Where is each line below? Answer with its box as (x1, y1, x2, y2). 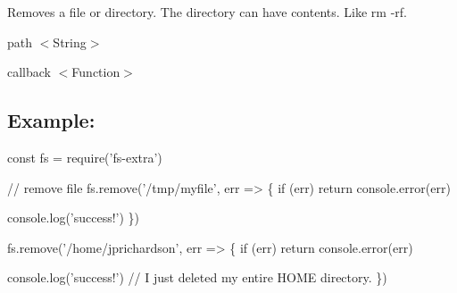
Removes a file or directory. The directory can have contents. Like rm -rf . (7, 3, 408, 21)
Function (71, 63, 120, 81)
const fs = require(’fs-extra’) (7, 147, 162, 166)
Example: (7, 106, 96, 134)
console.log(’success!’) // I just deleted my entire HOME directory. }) (7, 268, 387, 287)
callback (7, 63, 51, 81)
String (53, 32, 87, 51)
